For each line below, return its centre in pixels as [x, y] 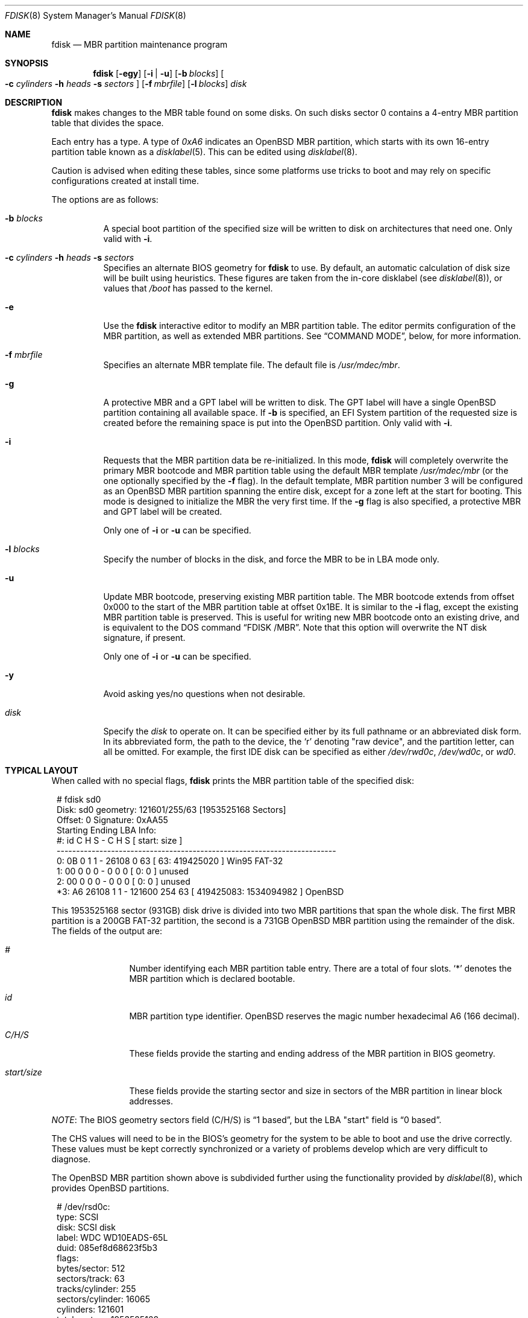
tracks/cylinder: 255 [96, 1289]
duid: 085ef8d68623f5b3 [107, 1248]
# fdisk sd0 [79, 799]
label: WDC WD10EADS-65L [112, 1237]
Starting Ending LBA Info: [107, 830]
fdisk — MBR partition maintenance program [140, 44]
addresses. [151, 1101]
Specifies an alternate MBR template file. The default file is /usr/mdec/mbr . [252, 365]
